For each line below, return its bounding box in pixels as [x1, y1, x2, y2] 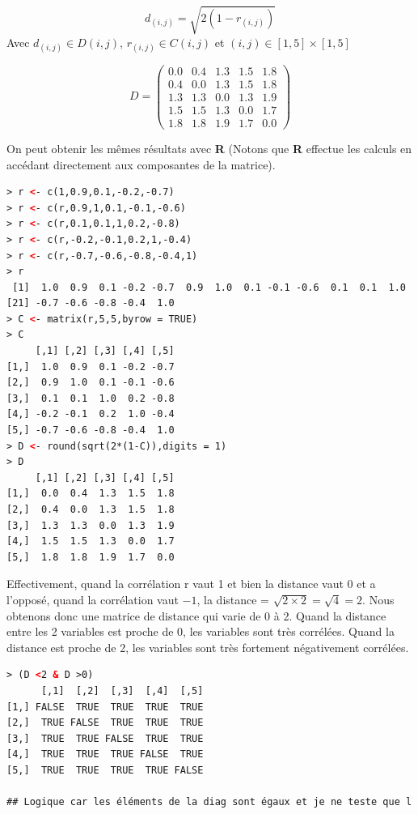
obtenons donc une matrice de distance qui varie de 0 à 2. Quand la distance [6, 607, 386, 624]
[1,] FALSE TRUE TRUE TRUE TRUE [6, 701, 204, 713]
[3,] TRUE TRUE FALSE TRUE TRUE [6, 732, 204, 744]
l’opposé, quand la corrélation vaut [6, 590, 179, 607]
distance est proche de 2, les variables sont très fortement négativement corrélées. [6, 638, 409, 655]
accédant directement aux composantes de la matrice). [6, 156, 276, 173]
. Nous [362, 590, 395, 607]
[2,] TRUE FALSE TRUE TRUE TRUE [6, 717, 204, 729]
